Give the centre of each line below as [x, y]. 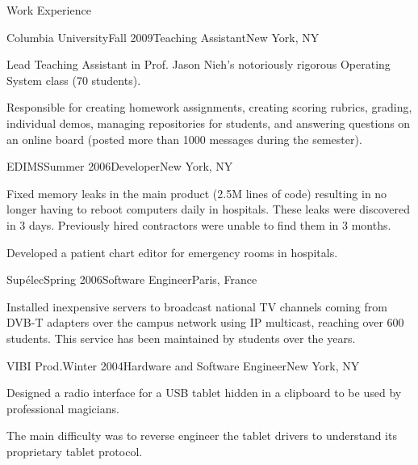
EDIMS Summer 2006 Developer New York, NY [120, 166]
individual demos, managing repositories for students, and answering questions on [209, 123]
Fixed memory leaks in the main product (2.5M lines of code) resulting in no [197, 193]
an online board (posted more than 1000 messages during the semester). [184, 139]
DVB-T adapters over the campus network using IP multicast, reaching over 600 [205, 322]
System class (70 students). [74, 80]
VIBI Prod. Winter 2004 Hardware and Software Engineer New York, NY [183, 365]
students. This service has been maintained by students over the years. [181, 338]
